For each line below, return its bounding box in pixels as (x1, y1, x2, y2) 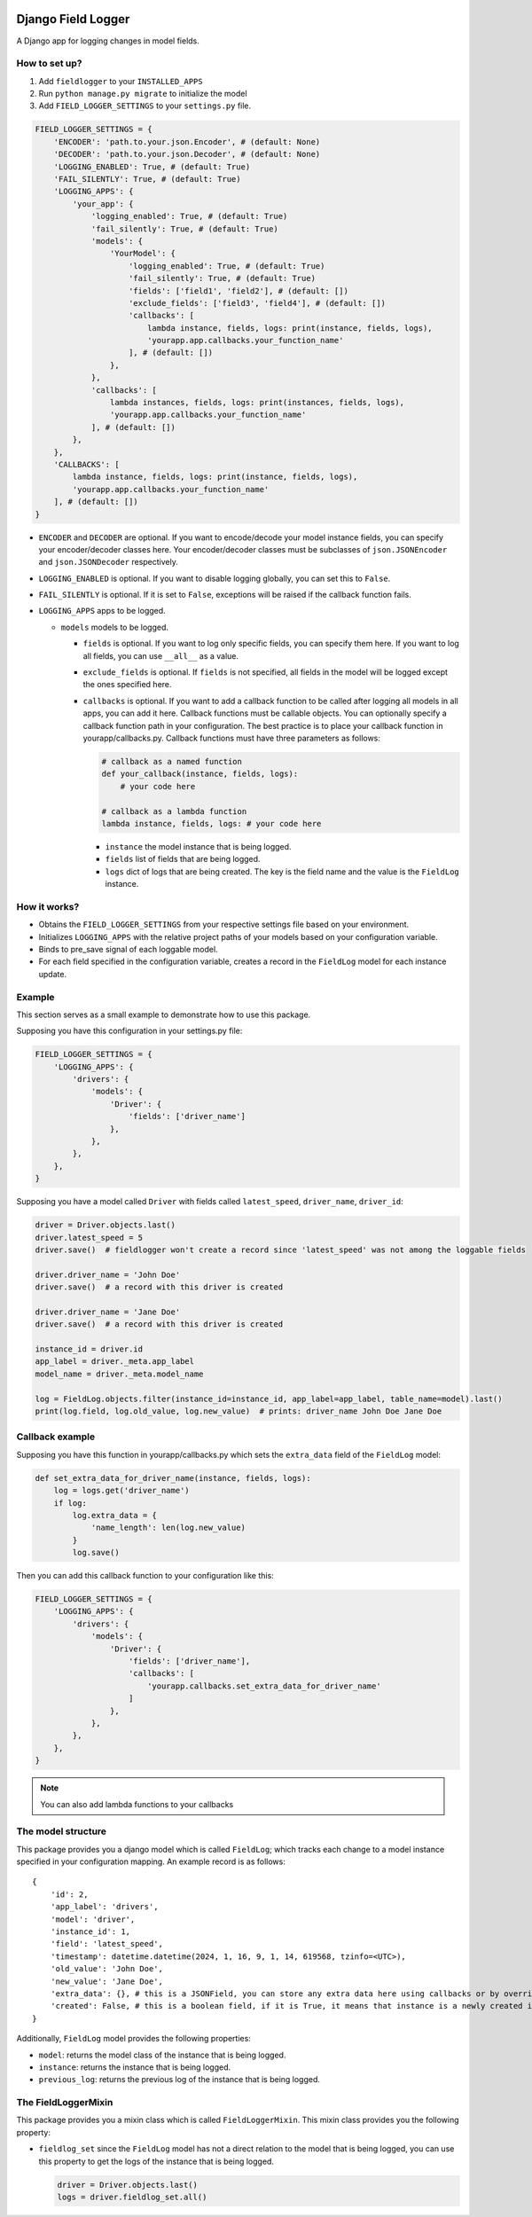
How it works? (16, 900, 80, 913)
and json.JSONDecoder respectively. (38, 557, 179, 568)
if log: (53, 1498, 88, 1508)
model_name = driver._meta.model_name (35, 1368, 204, 1379)
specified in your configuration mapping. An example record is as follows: (16, 1856, 286, 1867)
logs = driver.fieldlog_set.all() (57, 2191, 207, 2202)
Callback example (16, 1430, 96, 1443)
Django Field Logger (16, 12, 130, 27)
